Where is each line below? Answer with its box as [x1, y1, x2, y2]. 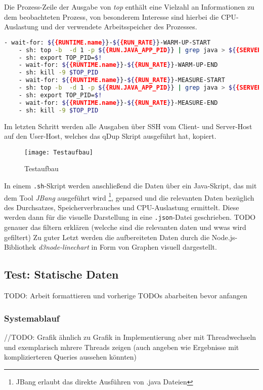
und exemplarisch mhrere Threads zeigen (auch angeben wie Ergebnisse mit [4, 341, 239, 352]
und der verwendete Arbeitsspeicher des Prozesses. [40, 21, 197, 32]
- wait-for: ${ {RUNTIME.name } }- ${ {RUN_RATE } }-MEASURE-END [18, 99, 218, 106]
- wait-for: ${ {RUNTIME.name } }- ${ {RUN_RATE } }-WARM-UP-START [4, 38, 211, 46]
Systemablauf [4, 311, 60, 324]
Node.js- [211, 231, 238, 242]
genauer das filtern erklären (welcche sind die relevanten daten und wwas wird [4, 222, 246, 232]
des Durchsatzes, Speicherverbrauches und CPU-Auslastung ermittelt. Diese [4, 202, 239, 212]
